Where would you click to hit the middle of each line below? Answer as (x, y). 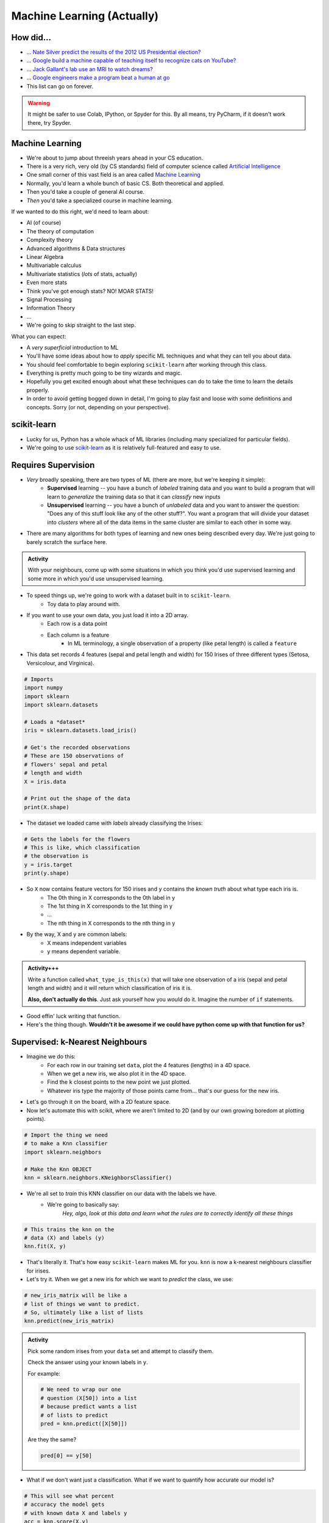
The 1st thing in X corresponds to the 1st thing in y (110, 906)
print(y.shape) (47, 873)
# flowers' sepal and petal (66, 764)
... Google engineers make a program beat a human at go (98, 78)
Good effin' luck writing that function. (73, 1016)
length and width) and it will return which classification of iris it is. (110, 988)
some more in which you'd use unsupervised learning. (96, 578)
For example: (44, 1373)
